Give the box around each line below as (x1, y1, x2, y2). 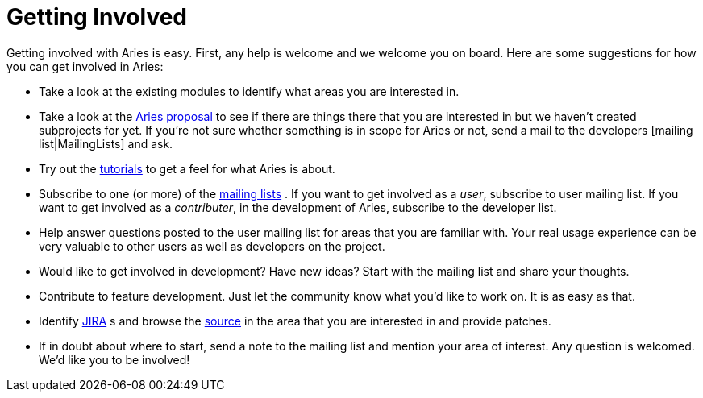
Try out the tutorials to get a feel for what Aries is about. (39, 161, 335, 176)
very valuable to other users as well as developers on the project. (39, 238, 385, 253)
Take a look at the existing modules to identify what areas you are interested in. (39, 84, 460, 98)
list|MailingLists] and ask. (39, 136, 173, 151)
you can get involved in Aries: (6, 59, 164, 73)
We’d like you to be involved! (39, 352, 190, 367)
